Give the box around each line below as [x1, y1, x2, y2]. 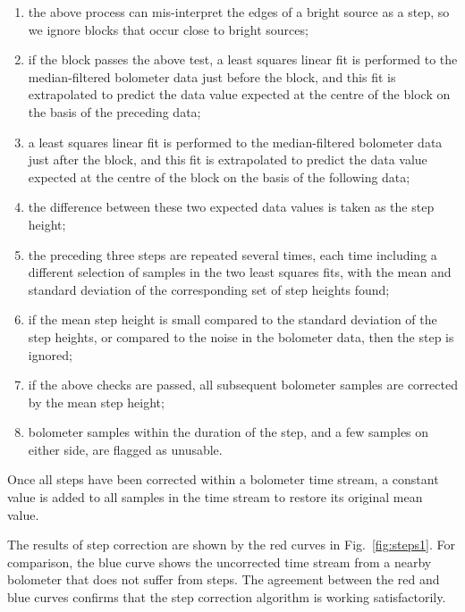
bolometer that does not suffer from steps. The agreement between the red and [7, 570, 440, 589]
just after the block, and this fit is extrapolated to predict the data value [28, 150, 427, 169]
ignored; [28, 345, 72, 364]
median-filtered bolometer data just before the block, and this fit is [28, 67, 396, 86]
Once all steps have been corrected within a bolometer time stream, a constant [7, 470, 439, 489]
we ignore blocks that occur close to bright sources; [28, 20, 309, 38]
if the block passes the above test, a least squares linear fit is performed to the [28, 50, 458, 69]
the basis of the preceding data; [28, 102, 201, 121]
